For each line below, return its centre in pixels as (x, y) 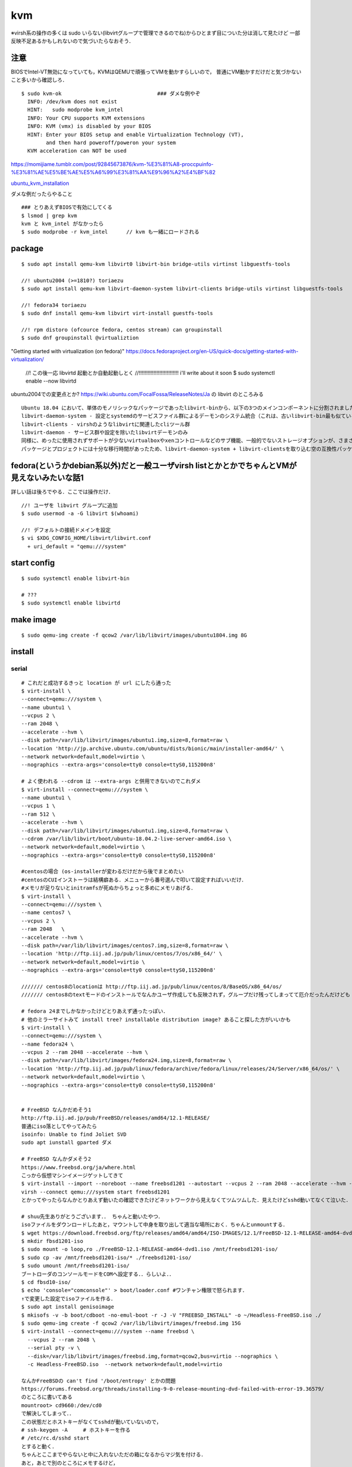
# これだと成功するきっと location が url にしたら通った (96, 683)
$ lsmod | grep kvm (49, 215)
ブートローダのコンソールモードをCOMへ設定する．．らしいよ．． (98, 1274)
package (27, 249)
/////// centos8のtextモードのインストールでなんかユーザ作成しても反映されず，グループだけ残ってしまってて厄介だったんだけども (186, 995)
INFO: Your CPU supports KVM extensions (86, 118)
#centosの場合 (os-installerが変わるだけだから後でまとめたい (103, 872)
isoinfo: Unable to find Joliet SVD (74, 1134)
